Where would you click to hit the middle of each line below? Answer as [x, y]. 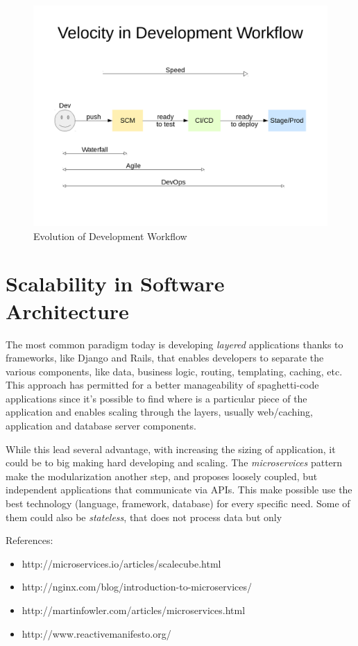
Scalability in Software [115, 283]
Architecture [67, 311]
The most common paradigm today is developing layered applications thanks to [174, 344]
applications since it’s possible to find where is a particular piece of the [156, 398]
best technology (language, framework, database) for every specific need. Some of [178, 503]
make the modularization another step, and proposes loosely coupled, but [162, 476]
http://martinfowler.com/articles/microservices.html [134, 610]
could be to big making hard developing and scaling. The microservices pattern [174, 462]
